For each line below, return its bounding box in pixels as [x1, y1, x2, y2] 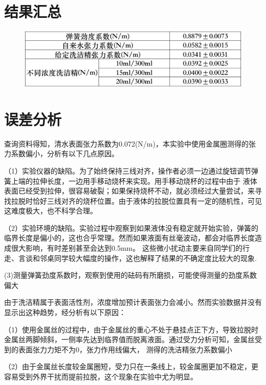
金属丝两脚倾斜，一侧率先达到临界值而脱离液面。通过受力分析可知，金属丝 [4, 334, 255, 345]
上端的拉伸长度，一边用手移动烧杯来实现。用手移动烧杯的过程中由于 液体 [11, 175, 257, 186]
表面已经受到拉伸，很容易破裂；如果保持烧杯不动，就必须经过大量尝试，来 [4, 185, 255, 196]
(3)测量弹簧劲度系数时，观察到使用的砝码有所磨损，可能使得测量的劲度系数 [4, 270, 257, 280]
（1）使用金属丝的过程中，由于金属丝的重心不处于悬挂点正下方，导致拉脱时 [4, 324, 258, 334]
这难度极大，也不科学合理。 [4, 205, 97, 216]
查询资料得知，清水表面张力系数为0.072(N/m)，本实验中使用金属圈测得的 [4, 138, 249, 149]
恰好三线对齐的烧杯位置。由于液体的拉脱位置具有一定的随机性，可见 [32, 195, 262, 206]
